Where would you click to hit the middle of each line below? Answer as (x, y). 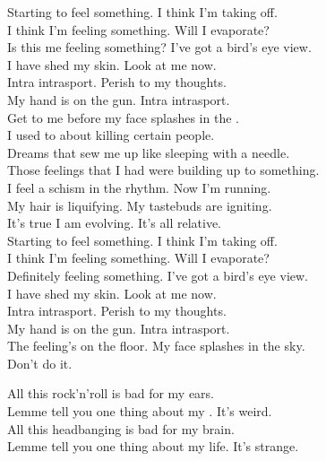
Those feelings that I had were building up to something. (163, 170)
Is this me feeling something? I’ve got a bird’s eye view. (159, 47)
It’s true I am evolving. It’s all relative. (114, 223)
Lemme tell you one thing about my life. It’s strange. (153, 446)
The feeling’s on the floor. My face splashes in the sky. (156, 346)
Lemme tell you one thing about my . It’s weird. (140, 411)
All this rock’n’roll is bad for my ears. (111, 393)
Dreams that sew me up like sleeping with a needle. (149, 152)
